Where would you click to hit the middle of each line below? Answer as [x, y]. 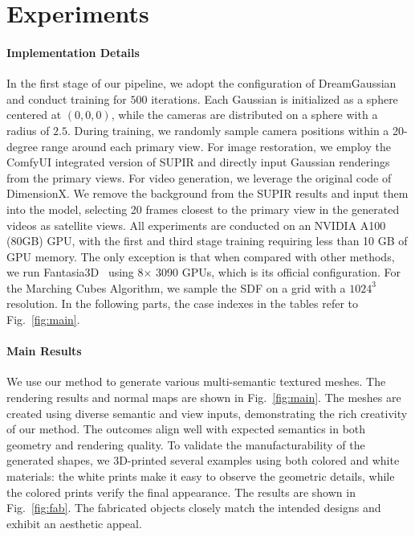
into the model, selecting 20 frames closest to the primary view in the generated [203, 209]
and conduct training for [67, 98]
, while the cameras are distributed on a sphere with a [244, 115]
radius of [28, 130]
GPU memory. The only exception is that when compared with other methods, [201, 256]
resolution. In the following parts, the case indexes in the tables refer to [183, 303]
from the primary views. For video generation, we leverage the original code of [199, 177]
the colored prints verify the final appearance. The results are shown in [181, 492]
